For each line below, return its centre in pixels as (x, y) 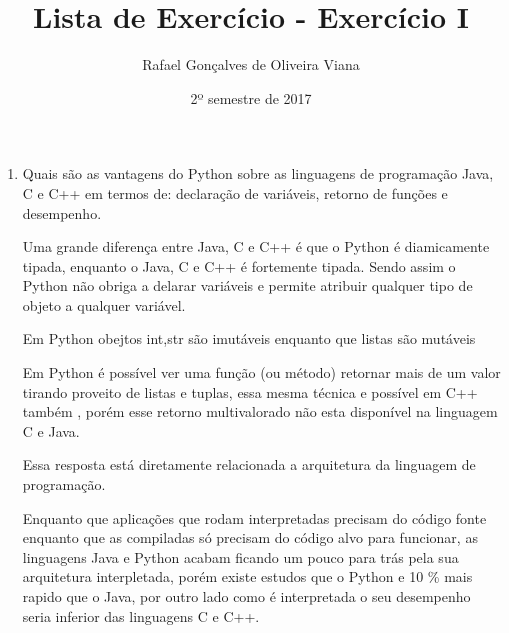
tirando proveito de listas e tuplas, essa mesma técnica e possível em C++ (250, 391)
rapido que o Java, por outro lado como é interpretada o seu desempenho (246, 596)
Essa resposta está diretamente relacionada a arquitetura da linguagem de (249, 464)
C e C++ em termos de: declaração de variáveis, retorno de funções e (235, 192)
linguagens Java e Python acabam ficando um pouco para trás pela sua (240, 556)
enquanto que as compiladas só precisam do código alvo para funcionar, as (250, 537)
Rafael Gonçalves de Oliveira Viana (251, 64)
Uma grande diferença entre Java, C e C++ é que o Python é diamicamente (256, 246)
